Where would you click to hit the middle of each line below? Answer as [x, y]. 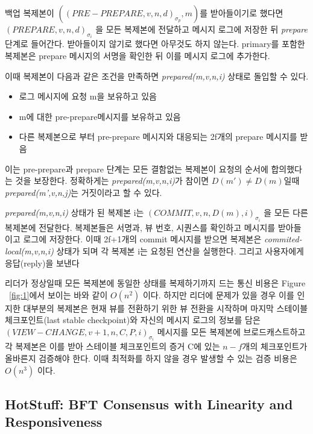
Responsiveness [54, 422]
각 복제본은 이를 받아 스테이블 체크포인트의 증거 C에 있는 [112, 346]
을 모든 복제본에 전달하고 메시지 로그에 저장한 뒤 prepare [201, 29]
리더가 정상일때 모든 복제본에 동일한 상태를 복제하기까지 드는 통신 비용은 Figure [155, 283]
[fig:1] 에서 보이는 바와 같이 [58, 294]
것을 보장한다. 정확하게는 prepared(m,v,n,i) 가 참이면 [112, 181]
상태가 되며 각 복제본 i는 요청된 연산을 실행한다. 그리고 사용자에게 [180, 251]
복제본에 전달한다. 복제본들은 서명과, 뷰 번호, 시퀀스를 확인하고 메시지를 [140, 227]
